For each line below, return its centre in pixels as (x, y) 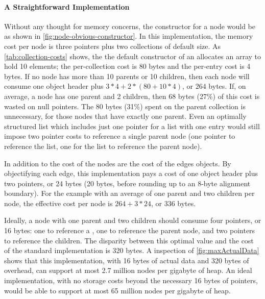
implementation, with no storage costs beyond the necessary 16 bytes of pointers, (131, 280)
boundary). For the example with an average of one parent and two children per (129, 193)
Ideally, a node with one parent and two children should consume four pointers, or (133, 220)
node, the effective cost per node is (58, 203)
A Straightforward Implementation (67, 6)
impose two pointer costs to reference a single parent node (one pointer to (120, 136)
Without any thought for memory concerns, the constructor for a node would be (130, 26)
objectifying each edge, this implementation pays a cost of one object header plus (131, 173)
